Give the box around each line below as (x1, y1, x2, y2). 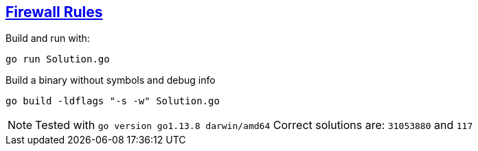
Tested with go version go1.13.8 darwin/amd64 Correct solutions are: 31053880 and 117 (35, 118, 473, 132)
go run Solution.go (5, 54, 110, 65)
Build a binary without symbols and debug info (5, 74, 216, 86)
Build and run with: (5, 32, 90, 45)
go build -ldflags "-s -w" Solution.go (5, 95, 220, 107)
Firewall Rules (5, 3, 103, 21)
